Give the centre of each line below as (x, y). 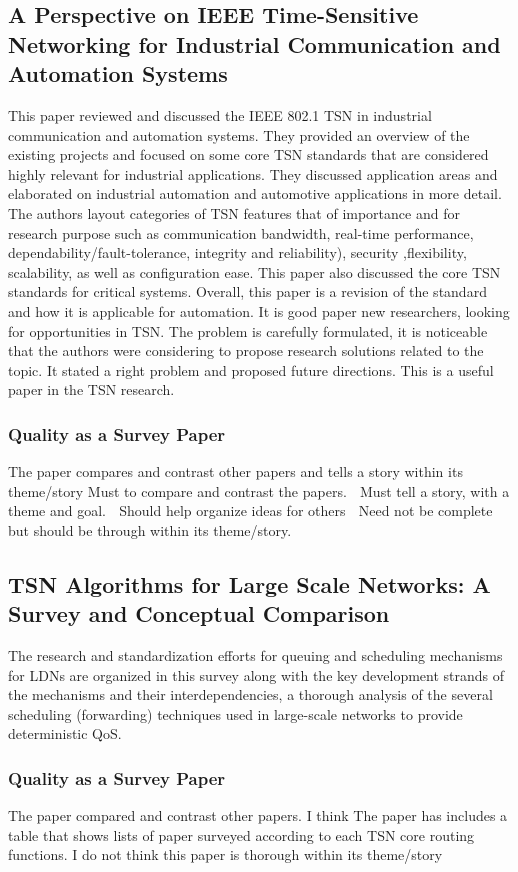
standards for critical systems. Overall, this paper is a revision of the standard (247, 291)
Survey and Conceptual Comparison (199, 613)
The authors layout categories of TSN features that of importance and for (234, 212)
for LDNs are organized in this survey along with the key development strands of (256, 674)
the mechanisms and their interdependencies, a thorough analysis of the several (250, 694)
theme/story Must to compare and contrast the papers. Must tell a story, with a (259, 490)
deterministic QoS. (65, 733)
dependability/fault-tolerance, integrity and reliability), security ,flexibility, (237, 252)
